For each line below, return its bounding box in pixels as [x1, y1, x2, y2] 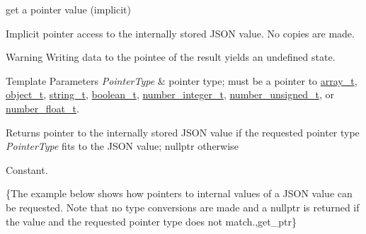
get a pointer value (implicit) [6, 2, 131, 16]
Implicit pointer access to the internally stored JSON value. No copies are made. [6, 25, 355, 40]
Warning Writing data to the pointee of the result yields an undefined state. [6, 49, 336, 64]
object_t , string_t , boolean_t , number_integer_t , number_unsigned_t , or [6, 87, 335, 102]
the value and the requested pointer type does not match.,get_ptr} [6, 213, 297, 228]
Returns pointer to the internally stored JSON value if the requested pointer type [6, 124, 360, 139]
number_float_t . [6, 100, 79, 115]
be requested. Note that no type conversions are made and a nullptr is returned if [6, 199, 360, 214]
